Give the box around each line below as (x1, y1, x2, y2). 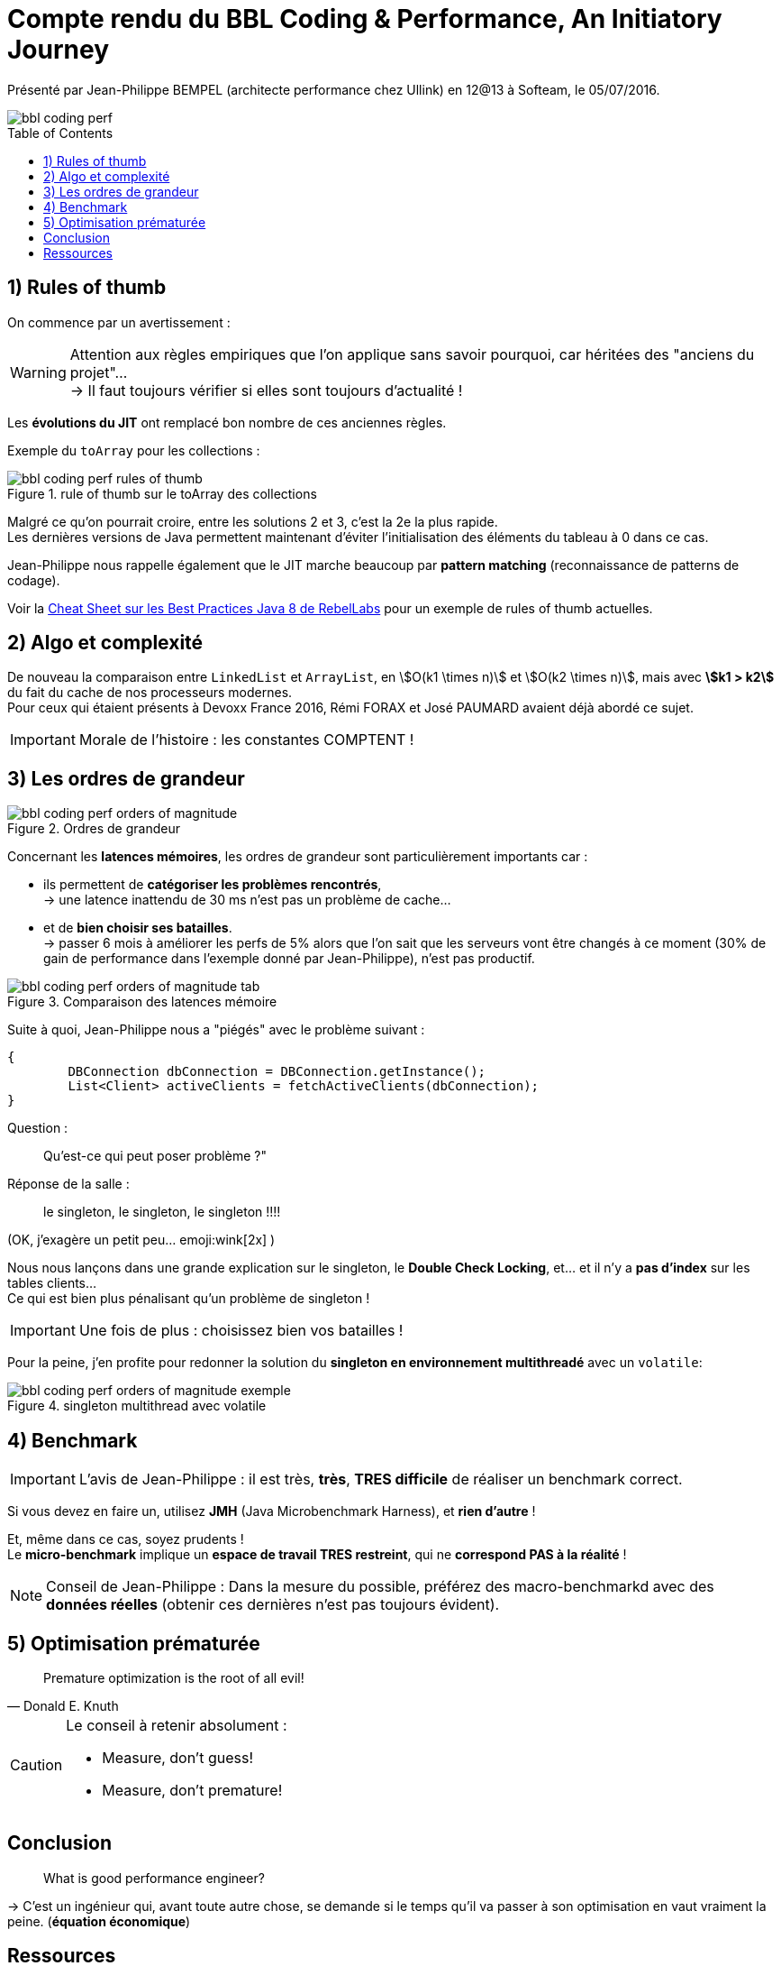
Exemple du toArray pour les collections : (7, 442, 260, 458)
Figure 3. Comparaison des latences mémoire (7, 994, 277, 1010)
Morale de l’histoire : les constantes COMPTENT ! (78, 730, 414, 749)
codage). (7, 572, 60, 588)
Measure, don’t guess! (102, 1748, 254, 1767)
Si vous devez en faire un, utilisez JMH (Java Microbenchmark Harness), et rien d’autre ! (7, 1503, 536, 1520)
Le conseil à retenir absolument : (66, 1715, 287, 1734)
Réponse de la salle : (7, 1176, 130, 1192)
